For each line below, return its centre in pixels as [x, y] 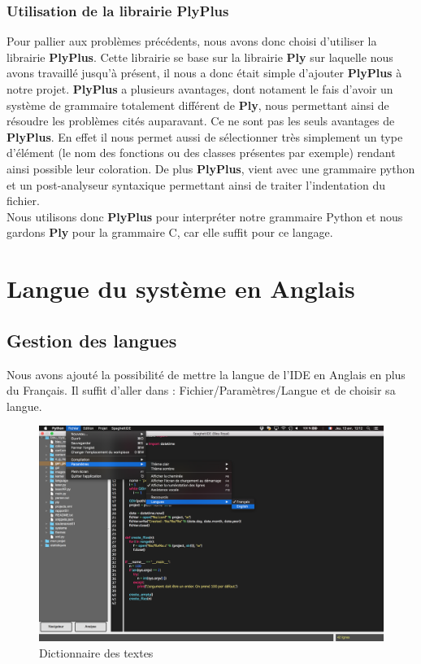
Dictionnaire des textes [96, 652]
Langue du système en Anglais [181, 288]
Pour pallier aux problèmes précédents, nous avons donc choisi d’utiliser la [192, 41]
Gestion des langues [92, 340]
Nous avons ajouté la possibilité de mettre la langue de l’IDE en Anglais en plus [206, 374]
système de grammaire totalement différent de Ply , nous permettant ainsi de [198, 105]
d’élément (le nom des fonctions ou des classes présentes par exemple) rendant [201, 153]
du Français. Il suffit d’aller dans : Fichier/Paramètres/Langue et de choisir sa [201, 390]
